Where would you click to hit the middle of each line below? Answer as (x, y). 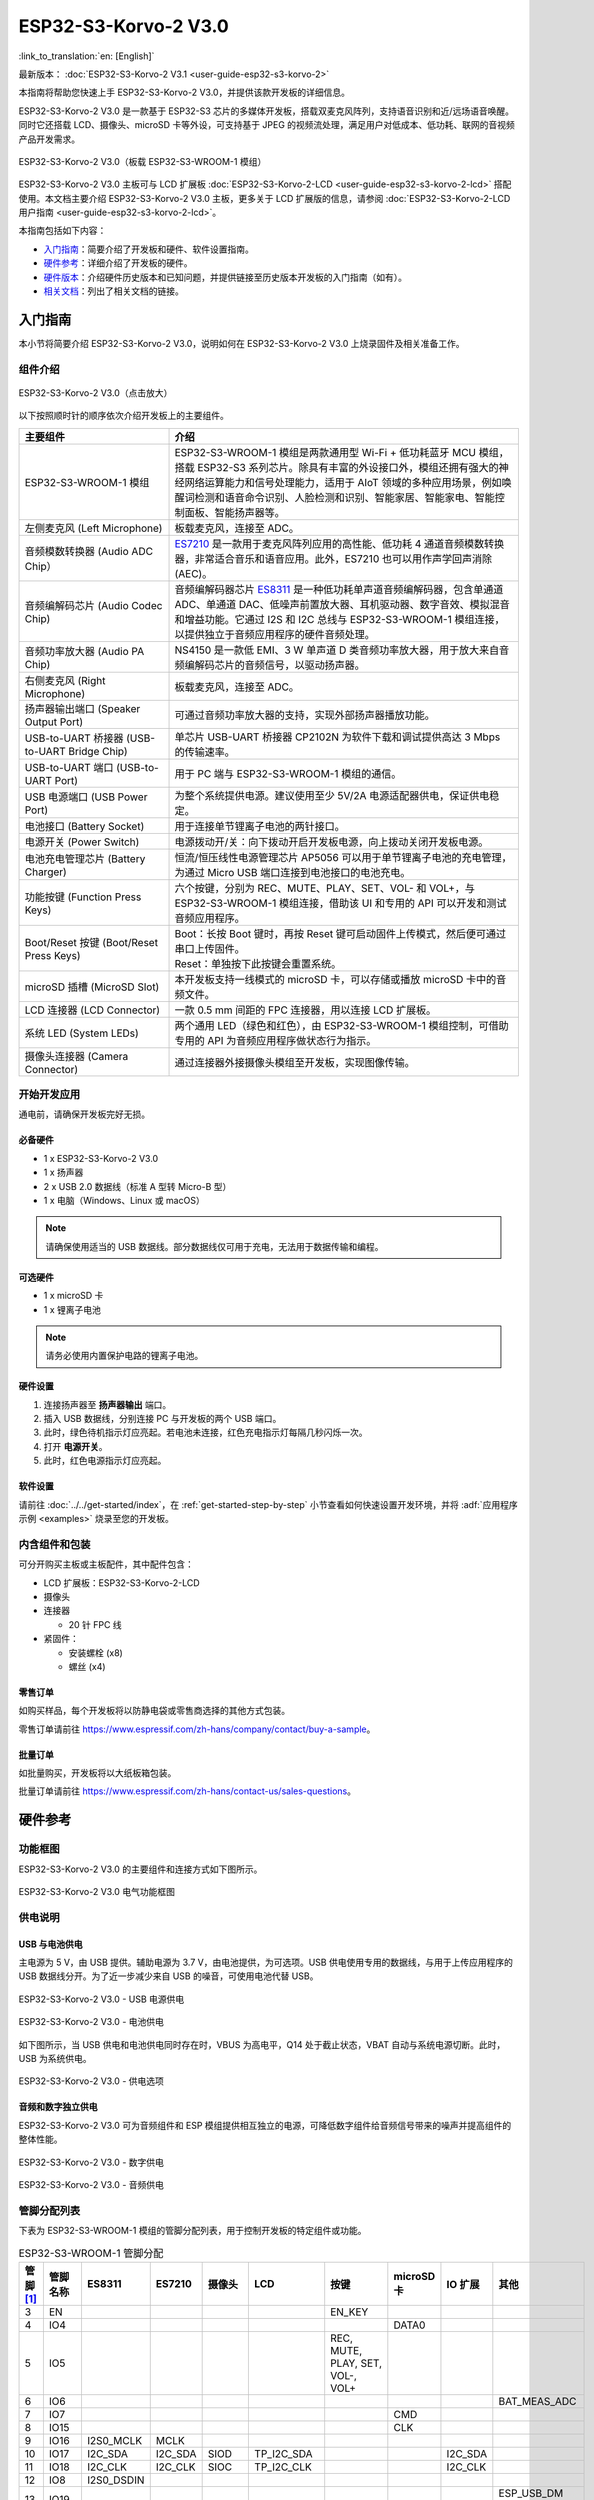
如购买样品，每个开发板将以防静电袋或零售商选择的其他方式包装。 (154, 1711)
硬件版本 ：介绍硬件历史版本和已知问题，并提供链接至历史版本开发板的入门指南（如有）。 (225, 277)
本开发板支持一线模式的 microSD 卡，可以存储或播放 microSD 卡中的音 (340, 979)
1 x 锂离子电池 (72, 1309)
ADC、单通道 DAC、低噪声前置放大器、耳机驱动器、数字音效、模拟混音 (342, 604)
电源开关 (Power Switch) (82, 842)
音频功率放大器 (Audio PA (84, 651)
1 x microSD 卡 (73, 1296)
